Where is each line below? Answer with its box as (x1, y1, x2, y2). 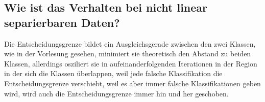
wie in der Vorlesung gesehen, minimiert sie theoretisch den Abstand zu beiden (4, 48, 251, 59)
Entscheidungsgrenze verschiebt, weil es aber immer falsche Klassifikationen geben (4, 78, 261, 88)
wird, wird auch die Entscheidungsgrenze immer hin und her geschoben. (4, 88, 229, 98)
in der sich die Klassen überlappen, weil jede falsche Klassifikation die (4, 68, 223, 79)
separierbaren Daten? (4, 14, 120, 30)
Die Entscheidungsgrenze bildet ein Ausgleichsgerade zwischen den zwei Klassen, (4, 38, 256, 49)
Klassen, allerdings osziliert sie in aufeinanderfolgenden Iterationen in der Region (4, 58, 257, 69)
